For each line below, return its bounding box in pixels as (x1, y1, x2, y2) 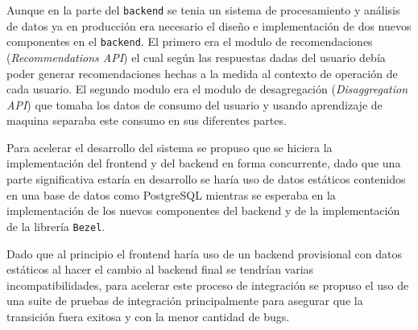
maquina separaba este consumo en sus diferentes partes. (6, 112, 287, 129)
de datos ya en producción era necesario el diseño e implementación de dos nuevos (6, 17, 412, 34)
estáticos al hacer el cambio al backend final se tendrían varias (6, 261, 314, 278)
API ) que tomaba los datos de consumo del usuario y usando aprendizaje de (6, 96, 383, 113)
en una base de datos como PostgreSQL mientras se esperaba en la (6, 186, 336, 203)
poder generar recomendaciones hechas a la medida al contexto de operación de (6, 64, 398, 81)
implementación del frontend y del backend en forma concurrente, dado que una (6, 155, 401, 171)
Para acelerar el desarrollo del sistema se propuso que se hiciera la (6, 138, 333, 155)
